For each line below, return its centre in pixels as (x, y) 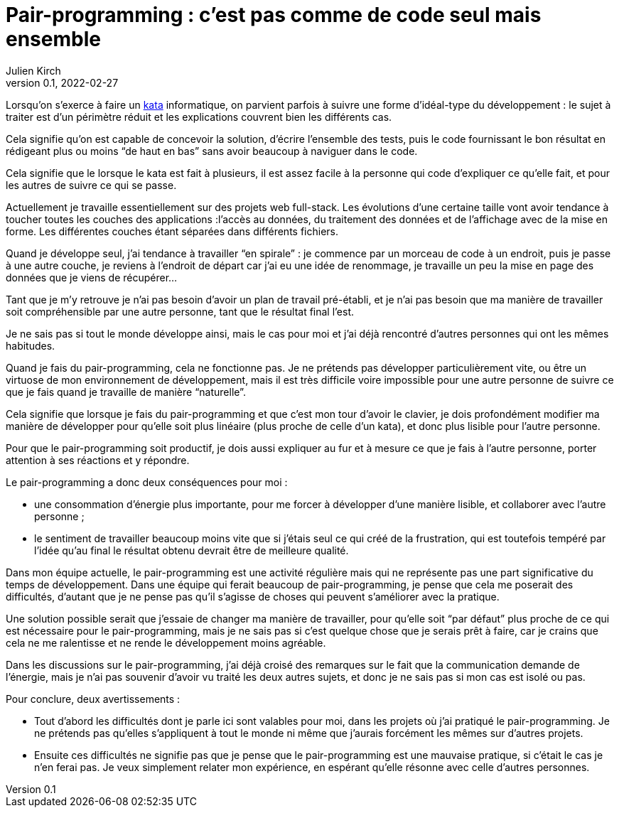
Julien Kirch (33, 70)
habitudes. (31, 345)
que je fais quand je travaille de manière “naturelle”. (126, 392)
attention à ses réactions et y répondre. (98, 460)
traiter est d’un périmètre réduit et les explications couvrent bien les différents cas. (199, 117)
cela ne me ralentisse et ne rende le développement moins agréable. (166, 642)
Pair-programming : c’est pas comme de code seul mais (274, 15)
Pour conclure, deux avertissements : (93, 699)
